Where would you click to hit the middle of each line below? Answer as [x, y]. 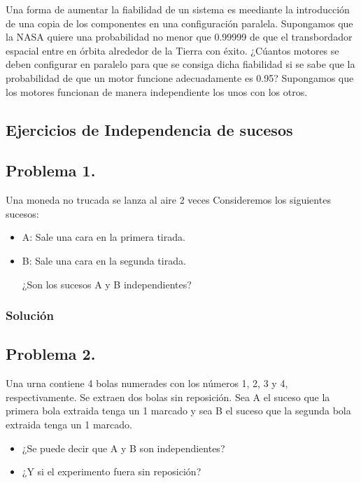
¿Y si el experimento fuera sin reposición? [112, 471]
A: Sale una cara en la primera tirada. [104, 237]
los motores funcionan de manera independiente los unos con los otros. [157, 91]
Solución [30, 315]
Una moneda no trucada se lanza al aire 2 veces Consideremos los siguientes [168, 200]
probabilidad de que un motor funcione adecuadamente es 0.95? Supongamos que [180, 77]
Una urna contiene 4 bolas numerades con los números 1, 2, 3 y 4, [147, 383]
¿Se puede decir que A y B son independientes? [123, 448]
